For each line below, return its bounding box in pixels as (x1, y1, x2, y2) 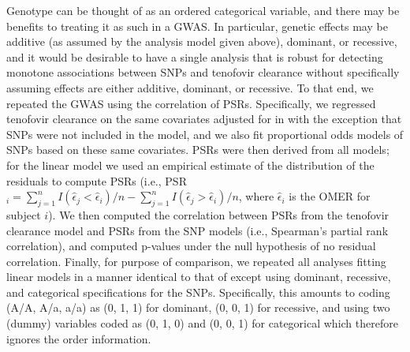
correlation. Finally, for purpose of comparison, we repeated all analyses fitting (6, 253, 386, 269)
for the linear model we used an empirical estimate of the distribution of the (6, 156, 375, 173)
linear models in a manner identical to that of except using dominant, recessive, (6, 268, 391, 285)
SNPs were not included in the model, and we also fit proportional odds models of (6, 125, 404, 142)
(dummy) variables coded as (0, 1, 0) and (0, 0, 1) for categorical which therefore (6, 315, 398, 331)
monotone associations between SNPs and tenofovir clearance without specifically (6, 64, 400, 81)
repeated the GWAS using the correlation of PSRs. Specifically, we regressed (6, 95, 376, 111)
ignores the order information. (6, 330, 151, 346)
